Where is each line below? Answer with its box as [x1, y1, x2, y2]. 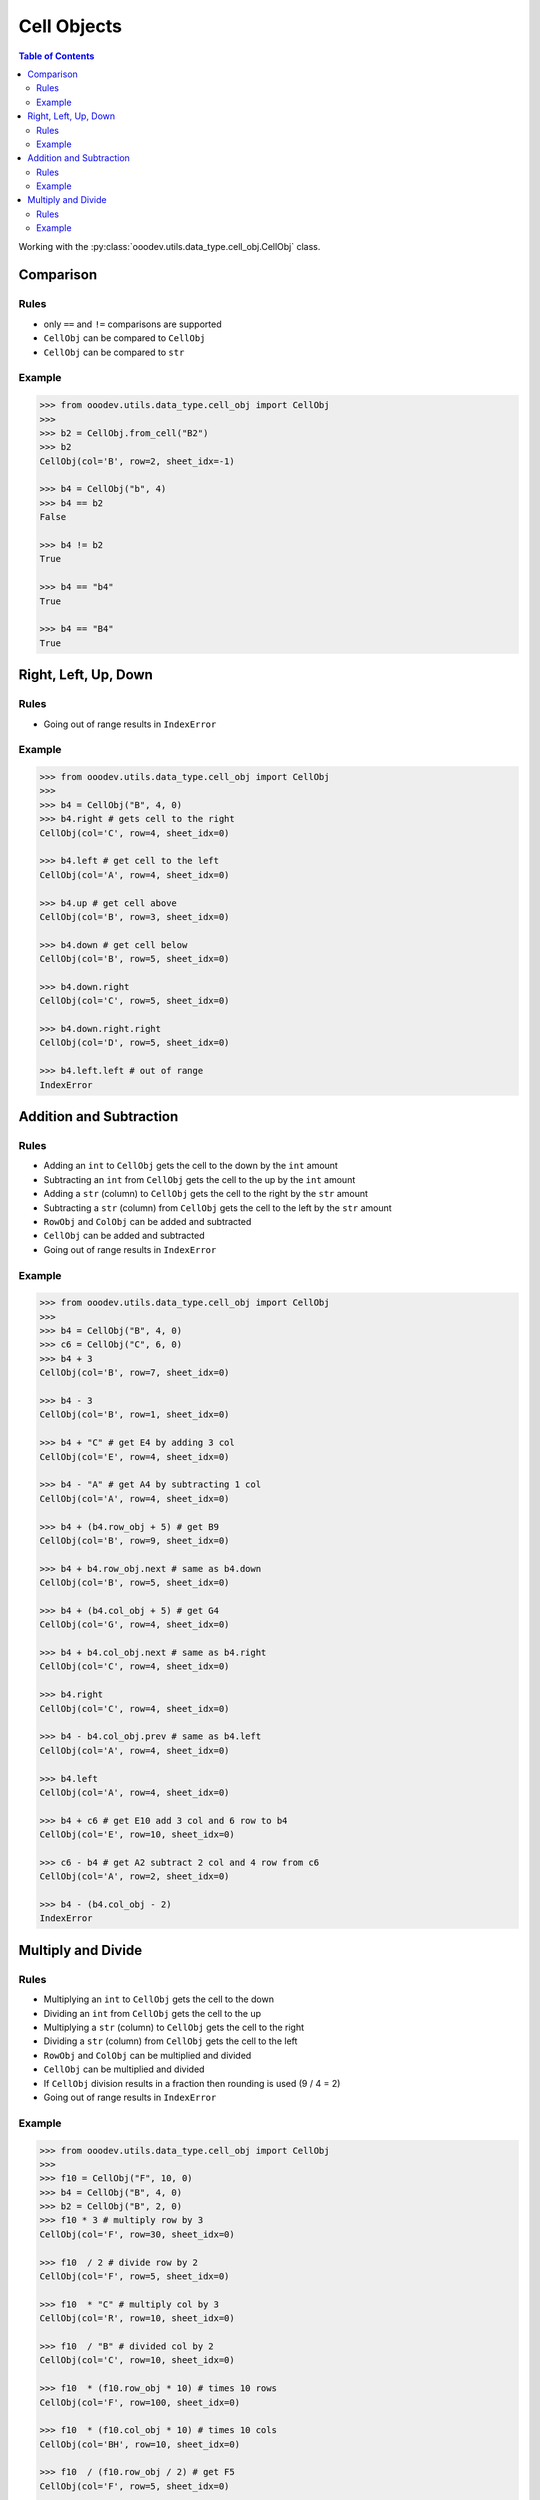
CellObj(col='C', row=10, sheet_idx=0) [39, 2355, 235, 2366]
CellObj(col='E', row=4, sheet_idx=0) [39, 1451, 230, 1462]
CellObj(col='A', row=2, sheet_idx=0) [39, 1871, 230, 1882]
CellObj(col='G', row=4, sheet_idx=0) [39, 1619, 230, 1630]
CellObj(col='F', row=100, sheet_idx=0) [39, 2396, 240, 2408]
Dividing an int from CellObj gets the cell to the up [43, 2007, 262, 2019]
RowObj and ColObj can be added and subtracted [43, 1215, 252, 1227]
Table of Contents [18, 50, 95, 62]
